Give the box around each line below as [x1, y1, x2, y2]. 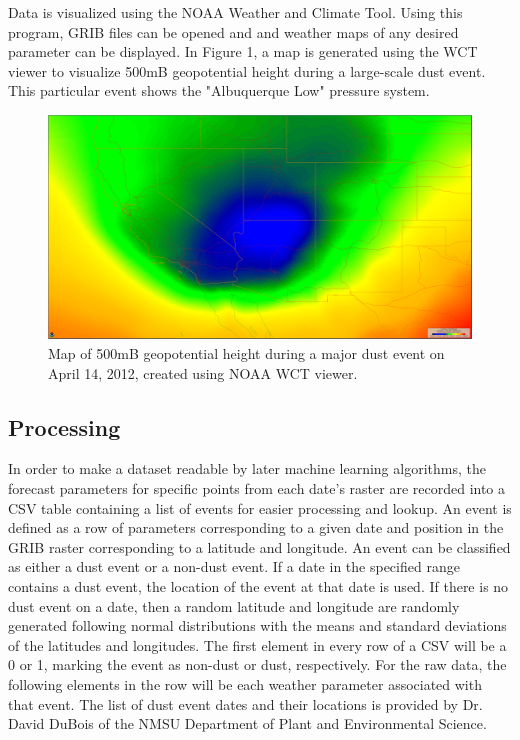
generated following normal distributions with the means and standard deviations [8, 615, 507, 636]
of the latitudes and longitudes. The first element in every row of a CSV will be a [8, 634, 507, 655]
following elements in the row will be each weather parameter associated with [8, 673, 482, 694]
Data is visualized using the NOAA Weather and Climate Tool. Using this [8, 2, 463, 22]
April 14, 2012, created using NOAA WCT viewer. [48, 362, 358, 383]
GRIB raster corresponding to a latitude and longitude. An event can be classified [8, 536, 511, 557]
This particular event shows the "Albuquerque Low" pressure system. [8, 80, 430, 101]
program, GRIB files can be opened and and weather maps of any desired [8, 21, 459, 42]
